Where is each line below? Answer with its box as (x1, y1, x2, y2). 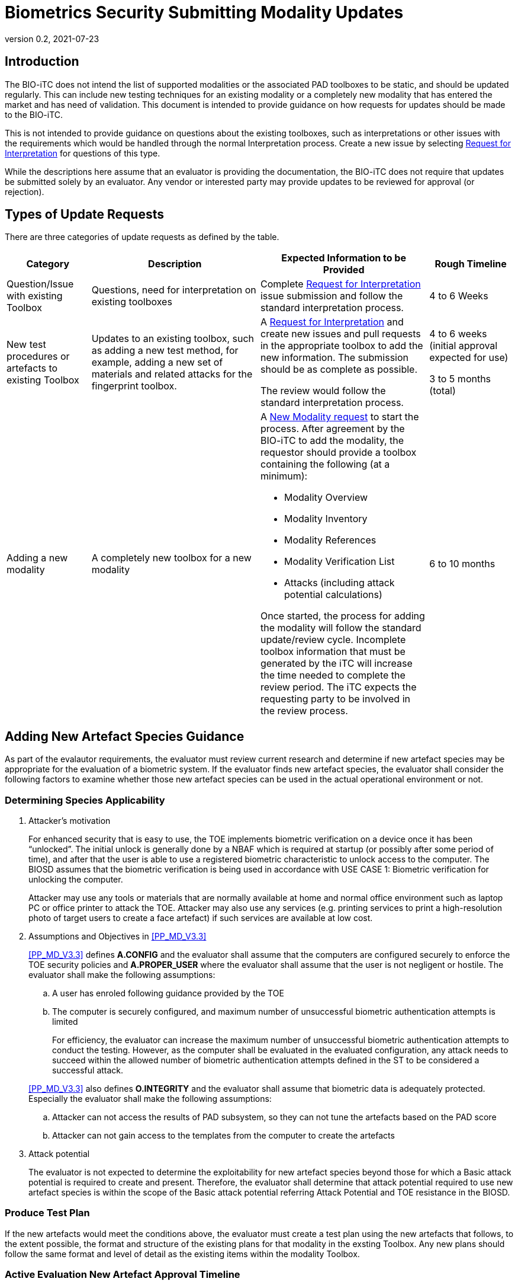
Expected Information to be (281, 252, 406, 264)
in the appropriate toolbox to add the (260, 340, 423, 352)
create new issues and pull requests (260, 328, 421, 340)
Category (26, 258, 70, 270)
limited (52, 1017, 78, 1027)
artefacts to (7, 362, 58, 375)
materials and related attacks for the (91, 368, 253, 381)
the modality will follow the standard (260, 622, 422, 634)
